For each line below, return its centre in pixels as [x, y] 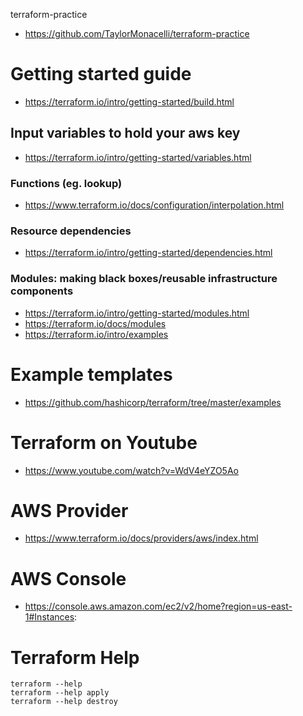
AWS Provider [69, 510]
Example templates [91, 374]
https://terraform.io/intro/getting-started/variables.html [138, 157]
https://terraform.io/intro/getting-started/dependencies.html [148, 253]
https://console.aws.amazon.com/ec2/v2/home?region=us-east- [158, 606]
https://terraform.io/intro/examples [96, 334]
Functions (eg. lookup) [66, 183]
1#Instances [49, 617]
